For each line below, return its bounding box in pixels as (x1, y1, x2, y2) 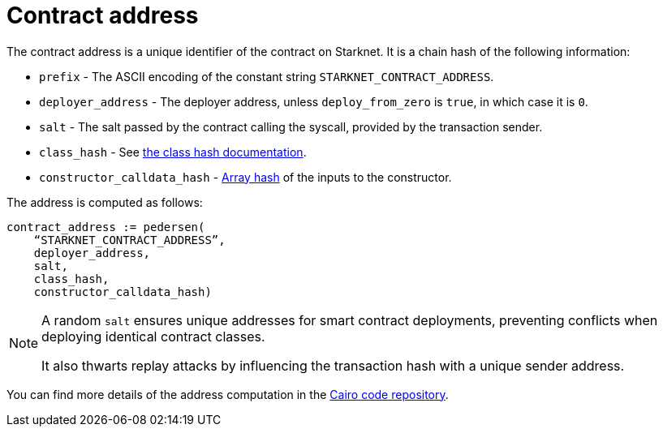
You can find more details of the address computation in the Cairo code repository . (6, 387, 449, 401)
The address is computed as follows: (6, 195, 203, 209)
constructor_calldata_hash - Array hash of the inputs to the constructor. (39, 169, 452, 184)
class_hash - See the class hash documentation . (39, 144, 307, 159)
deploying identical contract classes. (41, 328, 265, 345)
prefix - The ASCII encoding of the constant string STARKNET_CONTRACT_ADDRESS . (39, 69, 494, 84)
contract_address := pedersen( (6, 220, 205, 234)
